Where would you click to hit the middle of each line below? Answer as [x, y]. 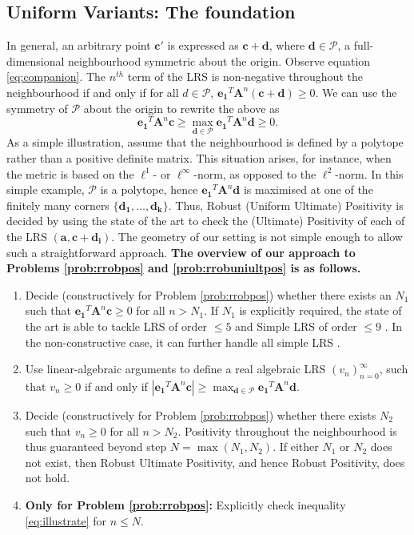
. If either [296, 447]
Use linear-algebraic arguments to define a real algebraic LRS [175, 369]
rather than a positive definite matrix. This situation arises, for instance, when [199, 158]
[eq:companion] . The [56, 76]
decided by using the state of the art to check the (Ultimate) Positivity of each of [206, 221]
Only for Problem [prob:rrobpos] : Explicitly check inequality [185, 504]
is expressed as [203, 45]
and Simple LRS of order [296, 326]
